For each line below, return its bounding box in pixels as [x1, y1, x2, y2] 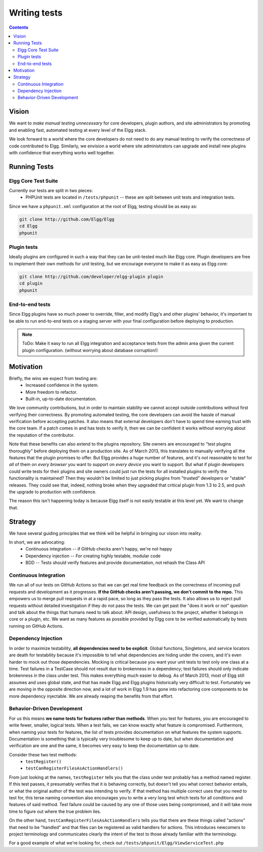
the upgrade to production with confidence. [9, 488, 97, 495]
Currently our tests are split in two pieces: [9, 188, 93, 194]
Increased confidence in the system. [25, 382, 99, 388]
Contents [9, 24, 29, 30]
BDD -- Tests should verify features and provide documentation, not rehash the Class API [25, 560, 205, 566]
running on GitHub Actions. [9, 623, 64, 629]
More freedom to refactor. [25, 389, 77, 395]
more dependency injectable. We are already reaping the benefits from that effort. [9, 693, 174, 699]
